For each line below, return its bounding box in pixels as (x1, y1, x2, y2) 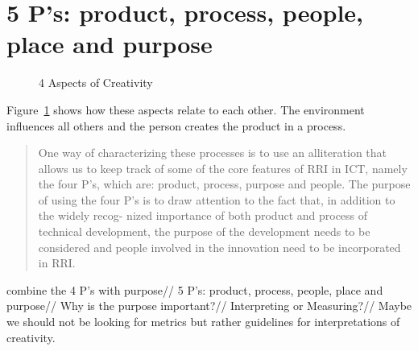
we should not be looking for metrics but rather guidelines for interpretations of (6, 313, 400, 330)
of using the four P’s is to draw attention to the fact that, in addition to (38, 191, 395, 208)
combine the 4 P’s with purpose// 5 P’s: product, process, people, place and (6, 281, 383, 298)
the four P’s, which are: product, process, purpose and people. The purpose (38, 175, 411, 192)
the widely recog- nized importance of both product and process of (38, 207, 368, 224)
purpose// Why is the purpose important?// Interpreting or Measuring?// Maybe (6, 297, 412, 314)
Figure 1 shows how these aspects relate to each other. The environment (6, 101, 365, 118)
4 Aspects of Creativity (39, 74, 153, 91)
